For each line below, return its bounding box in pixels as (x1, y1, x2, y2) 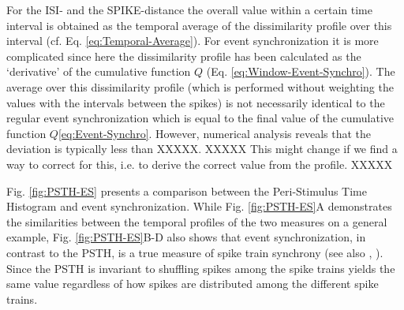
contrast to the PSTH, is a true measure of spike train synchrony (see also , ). (6, 244, 383, 260)
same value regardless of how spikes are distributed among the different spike (6, 275, 379, 292)
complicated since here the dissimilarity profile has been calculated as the (6, 47, 361, 64)
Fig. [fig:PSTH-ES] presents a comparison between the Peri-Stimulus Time (6, 182, 367, 199)
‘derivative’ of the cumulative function (6, 63, 191, 80)
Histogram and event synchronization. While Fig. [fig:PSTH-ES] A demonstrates (6, 198, 392, 215)
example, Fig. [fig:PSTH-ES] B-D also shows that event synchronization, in (6, 229, 366, 245)
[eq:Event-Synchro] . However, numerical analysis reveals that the (58, 125, 372, 141)
